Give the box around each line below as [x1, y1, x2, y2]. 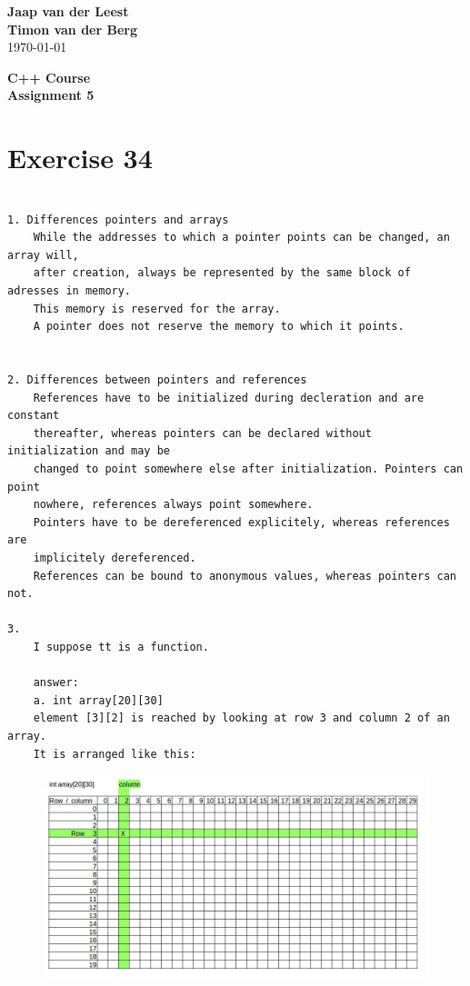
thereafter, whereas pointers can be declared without [33, 426, 372, 440]
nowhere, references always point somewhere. [33, 498, 314, 512]
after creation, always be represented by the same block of [33, 266, 411, 280]
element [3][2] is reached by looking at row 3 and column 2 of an [33, 712, 450, 725]
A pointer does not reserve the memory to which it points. [33, 320, 405, 334]
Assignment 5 [7, 85, 95, 105]
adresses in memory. [7, 284, 132, 298]
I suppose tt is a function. [33, 640, 209, 653]
